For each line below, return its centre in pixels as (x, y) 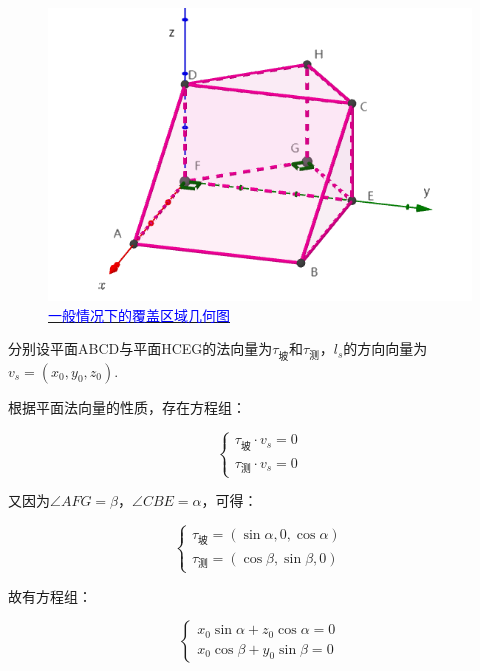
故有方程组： (50, 595)
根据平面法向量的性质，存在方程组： (127, 406)
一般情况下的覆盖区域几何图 (139, 314)
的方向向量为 (385, 348)
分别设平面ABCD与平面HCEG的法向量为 (140, 348)
